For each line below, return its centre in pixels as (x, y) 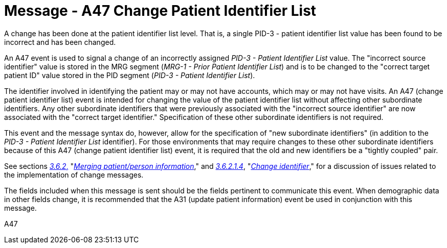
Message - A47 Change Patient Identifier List (160, 11)
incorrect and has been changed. (60, 42)
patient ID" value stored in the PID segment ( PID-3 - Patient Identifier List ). (130, 75)
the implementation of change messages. (74, 175)
